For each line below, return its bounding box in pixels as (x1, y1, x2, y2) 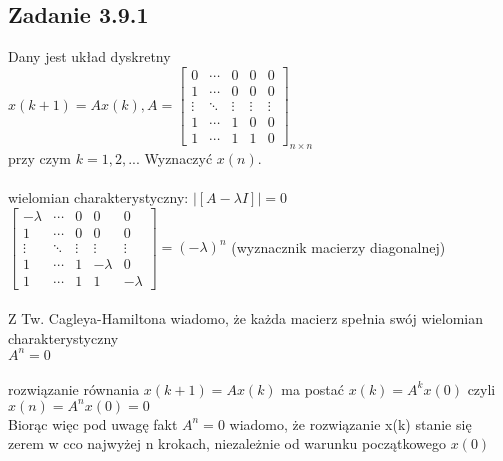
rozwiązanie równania (8, 378, 140, 399)
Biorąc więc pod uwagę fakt (8, 413, 178, 434)
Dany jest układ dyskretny (8, 46, 171, 67)
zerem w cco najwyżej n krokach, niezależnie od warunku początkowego (8, 433, 446, 454)
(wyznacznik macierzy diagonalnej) (231, 236, 446, 257)
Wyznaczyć (144, 147, 213, 168)
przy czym (8, 147, 72, 168)
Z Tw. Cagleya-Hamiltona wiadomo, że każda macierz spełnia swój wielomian (8, 308, 484, 329)
